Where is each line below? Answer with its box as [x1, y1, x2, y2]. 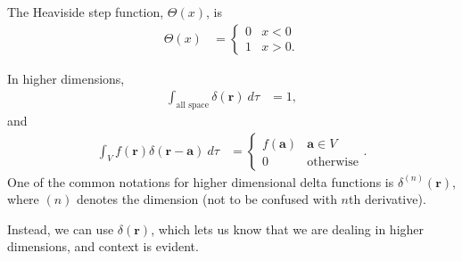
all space [176, 101, 210, 110]
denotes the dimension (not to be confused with [77, 190, 337, 208]
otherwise [307, 155, 359, 168]
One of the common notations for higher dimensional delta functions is [7, 172, 394, 191]
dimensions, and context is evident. [7, 237, 199, 256]
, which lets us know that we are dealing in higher [151, 219, 425, 238]
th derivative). [349, 190, 426, 208]
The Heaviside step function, [7, 3, 164, 20]
